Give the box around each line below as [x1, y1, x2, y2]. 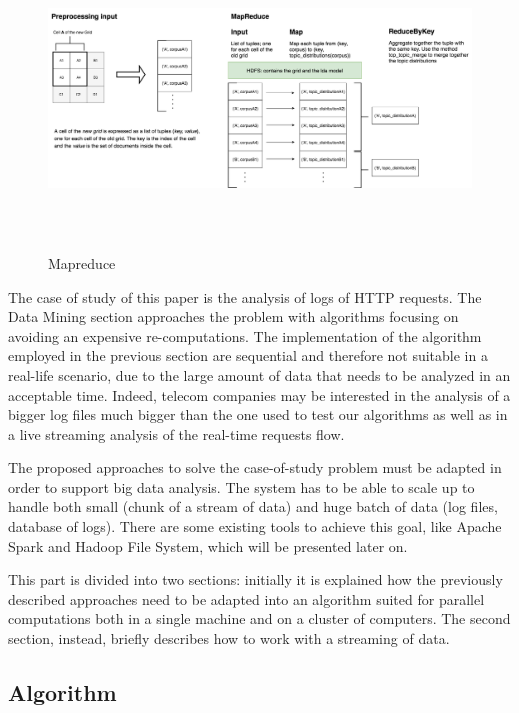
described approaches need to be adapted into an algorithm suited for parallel [8, 588, 485, 609]
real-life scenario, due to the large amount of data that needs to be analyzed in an [8, 364, 511, 385]
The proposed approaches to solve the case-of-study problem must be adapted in [8, 457, 502, 478]
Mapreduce [48, 252, 116, 273]
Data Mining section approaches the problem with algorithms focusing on [8, 306, 459, 327]
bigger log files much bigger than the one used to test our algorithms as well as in [8, 404, 508, 425]
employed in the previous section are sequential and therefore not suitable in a [8, 345, 488, 366]
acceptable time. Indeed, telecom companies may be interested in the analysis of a [8, 384, 511, 405]
